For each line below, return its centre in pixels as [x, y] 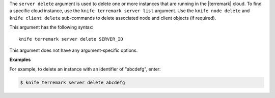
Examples [20, 60]
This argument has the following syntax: [51, 27]
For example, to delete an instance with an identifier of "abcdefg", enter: [85, 69]
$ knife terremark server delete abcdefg [73, 82]
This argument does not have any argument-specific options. [74, 50]
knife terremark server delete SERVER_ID [71, 39]
